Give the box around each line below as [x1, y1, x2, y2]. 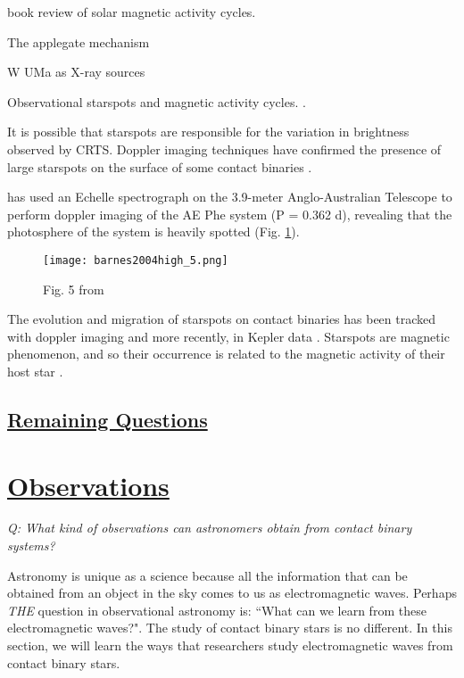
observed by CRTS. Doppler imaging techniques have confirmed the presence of [7, 139, 442, 158]
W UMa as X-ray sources [7, 62, 145, 81]
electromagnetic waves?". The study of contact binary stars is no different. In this [7, 618, 452, 637]
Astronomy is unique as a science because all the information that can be [7, 566, 408, 584]
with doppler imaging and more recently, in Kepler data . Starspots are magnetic [7, 327, 450, 345]
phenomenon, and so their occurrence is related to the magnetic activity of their [7, 344, 445, 363]
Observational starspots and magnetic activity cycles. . [7, 92, 306, 111]
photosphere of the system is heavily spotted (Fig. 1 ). [7, 222, 300, 241]
